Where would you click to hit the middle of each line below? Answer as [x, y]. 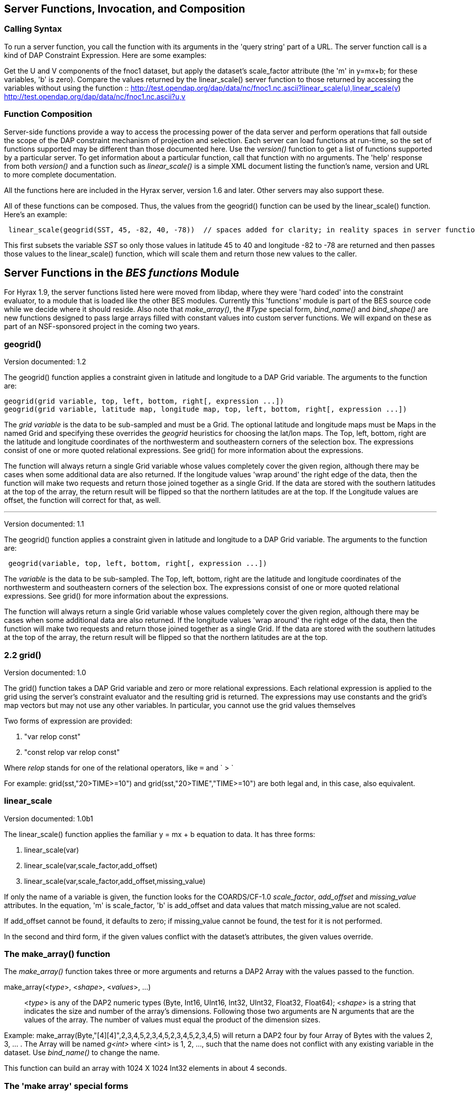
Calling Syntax [33, 29]
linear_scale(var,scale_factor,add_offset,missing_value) [115, 881]
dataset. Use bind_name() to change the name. [82, 1053]
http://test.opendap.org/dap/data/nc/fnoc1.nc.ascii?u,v [95, 96]
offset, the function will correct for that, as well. [83, 500]
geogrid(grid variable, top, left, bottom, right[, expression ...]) [144, 401]
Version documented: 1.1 [44, 524]
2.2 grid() [23, 655]
